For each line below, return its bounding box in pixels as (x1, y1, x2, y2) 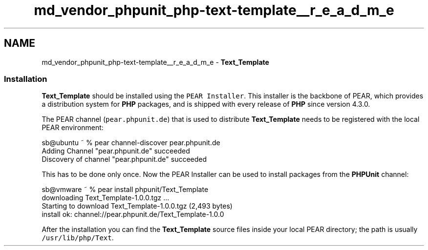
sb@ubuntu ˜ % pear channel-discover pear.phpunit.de (42, 138, 220, 147)
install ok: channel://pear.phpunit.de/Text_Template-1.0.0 (42, 210, 224, 219)
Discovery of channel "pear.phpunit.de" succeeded (42, 155, 207, 164)
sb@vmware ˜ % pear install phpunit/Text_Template (42, 185, 209, 194)
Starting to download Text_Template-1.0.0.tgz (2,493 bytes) (42, 202, 233, 211)
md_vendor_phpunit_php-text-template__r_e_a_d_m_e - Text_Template (42, 58, 269, 66)
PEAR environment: (42, 123, 104, 132)
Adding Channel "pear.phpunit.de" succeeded (42, 147, 190, 155)
